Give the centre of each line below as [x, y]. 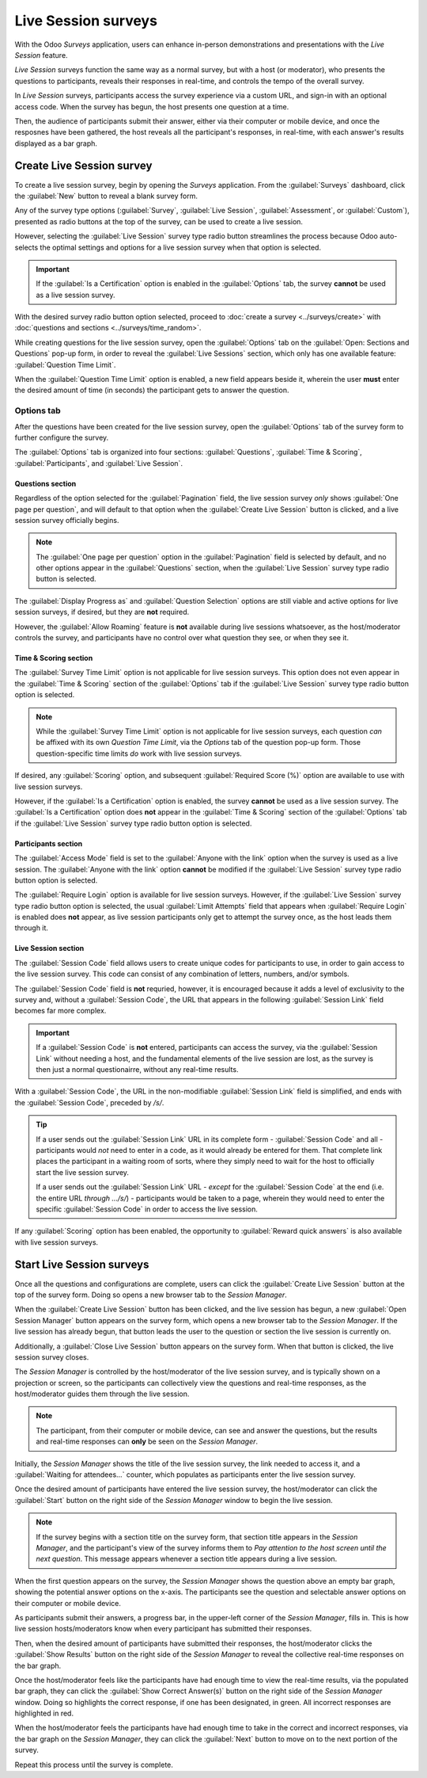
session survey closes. [52, 1357]
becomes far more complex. [60, 1011]
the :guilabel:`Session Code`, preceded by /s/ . [89, 1102]
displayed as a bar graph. [56, 143]
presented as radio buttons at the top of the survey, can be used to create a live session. [159, 221]
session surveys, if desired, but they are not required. [102, 612]
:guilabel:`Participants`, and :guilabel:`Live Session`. [99, 463]
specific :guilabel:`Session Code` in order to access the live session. [147, 1209]
